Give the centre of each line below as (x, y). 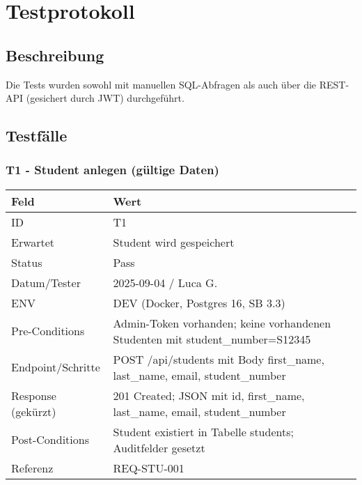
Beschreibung (55, 55)
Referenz (32, 468)
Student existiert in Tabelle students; (203, 431)
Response (34, 395)
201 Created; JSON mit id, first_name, (209, 395)
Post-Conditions (50, 440)
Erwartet (33, 242)
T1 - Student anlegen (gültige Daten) (112, 170)
